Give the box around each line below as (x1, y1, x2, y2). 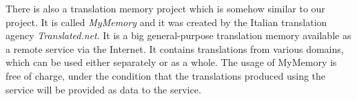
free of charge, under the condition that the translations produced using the (6, 68, 326, 82)
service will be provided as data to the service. (6, 82, 201, 96)
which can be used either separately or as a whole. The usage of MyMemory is (6, 55, 337, 69)
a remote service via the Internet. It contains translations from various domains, (6, 41, 344, 56)
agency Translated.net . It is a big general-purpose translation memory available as (6, 28, 351, 43)
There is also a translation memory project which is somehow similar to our (6, 1, 325, 15)
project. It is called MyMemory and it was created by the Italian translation (6, 14, 327, 29)
